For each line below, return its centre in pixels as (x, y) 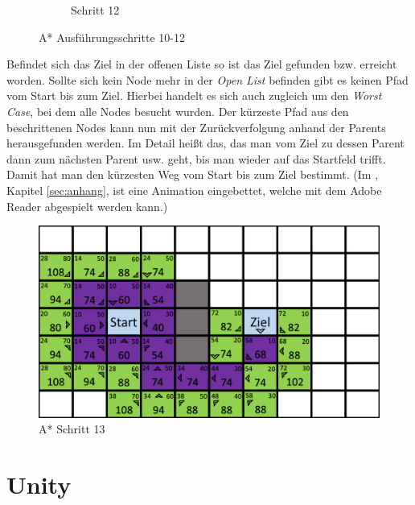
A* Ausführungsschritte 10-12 (112, 37)
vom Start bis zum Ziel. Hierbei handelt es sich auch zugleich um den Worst (194, 95)
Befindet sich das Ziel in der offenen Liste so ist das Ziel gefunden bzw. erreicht (202, 64)
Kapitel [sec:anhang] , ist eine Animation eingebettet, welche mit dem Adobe (194, 190)
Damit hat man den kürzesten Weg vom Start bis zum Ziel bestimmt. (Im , (193, 174)
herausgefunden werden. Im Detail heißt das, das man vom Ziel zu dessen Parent (205, 143)
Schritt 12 (95, 10)
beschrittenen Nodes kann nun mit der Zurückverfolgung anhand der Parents (196, 127)
